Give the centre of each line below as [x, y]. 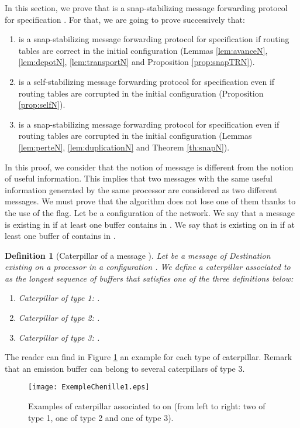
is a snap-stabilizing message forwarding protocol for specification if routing [154, 39]
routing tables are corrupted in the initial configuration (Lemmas [135, 136]
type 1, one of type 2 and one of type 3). [101, 417]
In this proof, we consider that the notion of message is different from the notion [149, 167]
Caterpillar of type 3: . [59, 337]
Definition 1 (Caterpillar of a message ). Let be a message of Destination [138, 255]
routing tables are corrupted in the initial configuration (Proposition [141, 93]
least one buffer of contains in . [60, 236]
